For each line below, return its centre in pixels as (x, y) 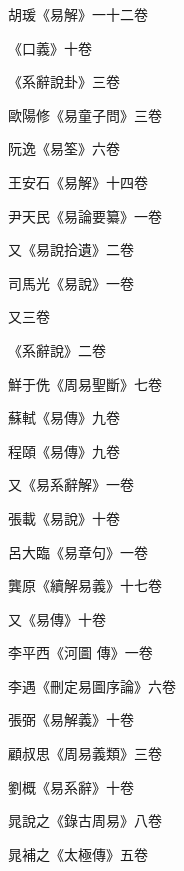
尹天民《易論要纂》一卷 (85, 215)
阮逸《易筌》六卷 (64, 148)
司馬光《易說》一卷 (71, 282)
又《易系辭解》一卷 (71, 484)
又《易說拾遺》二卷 (71, 249)
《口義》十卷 (50, 47)
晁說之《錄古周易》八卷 (85, 820)
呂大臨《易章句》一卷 (78, 551)
